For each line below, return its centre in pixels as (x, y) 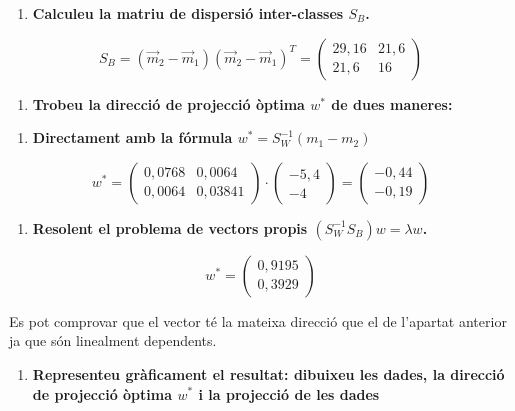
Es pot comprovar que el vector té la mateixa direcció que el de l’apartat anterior (258, 320)
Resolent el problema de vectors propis (170, 227)
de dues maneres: (392, 103)
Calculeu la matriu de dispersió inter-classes (188, 13)
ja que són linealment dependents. (113, 340)
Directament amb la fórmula (132, 137)
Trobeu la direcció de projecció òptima (168, 103)
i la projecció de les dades (289, 393)
